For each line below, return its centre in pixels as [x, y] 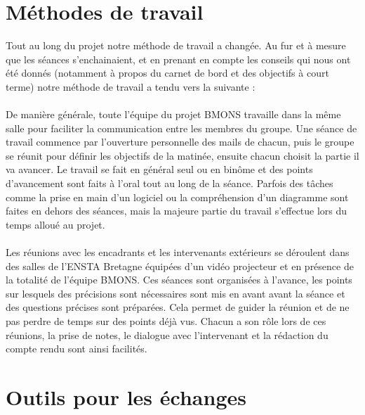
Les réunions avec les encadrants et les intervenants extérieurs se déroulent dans [178, 252]
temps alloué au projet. [55, 224]
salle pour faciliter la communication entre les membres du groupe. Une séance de [181, 128]
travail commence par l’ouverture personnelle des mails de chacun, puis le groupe [180, 142]
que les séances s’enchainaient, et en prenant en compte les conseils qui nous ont [178, 59]
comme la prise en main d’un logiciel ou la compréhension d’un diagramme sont [177, 197]
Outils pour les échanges [126, 396]
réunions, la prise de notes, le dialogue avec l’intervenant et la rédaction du [167, 334]
